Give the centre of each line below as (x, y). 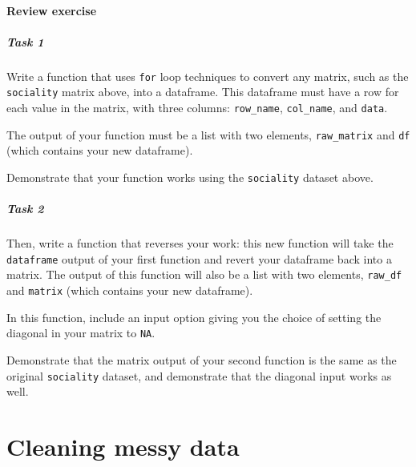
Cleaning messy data (123, 447)
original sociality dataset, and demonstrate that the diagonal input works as (199, 375)
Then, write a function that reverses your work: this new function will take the (200, 243)
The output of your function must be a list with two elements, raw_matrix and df (208, 134)
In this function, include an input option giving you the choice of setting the (194, 317)
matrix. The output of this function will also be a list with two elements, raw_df (204, 274)
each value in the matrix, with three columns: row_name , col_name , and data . (197, 108)
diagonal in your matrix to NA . (81, 333)
